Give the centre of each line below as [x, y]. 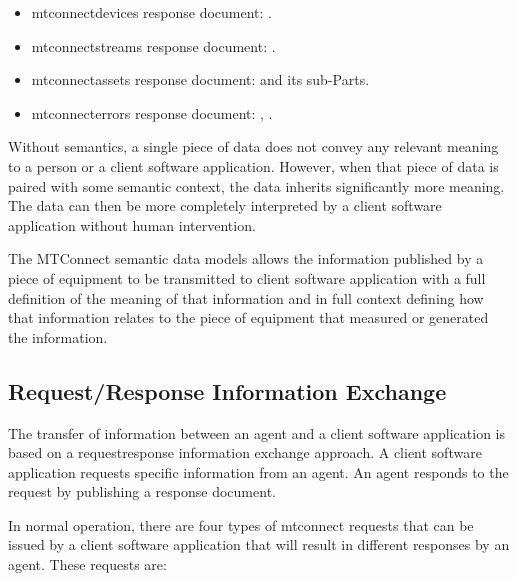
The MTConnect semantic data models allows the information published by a [246, 258]
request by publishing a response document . [142, 491]
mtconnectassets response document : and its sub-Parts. [200, 79]
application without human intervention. [132, 224]
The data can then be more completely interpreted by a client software [225, 205]
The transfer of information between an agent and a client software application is [257, 432]
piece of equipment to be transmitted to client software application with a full [247, 277]
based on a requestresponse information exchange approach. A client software [245, 452]
